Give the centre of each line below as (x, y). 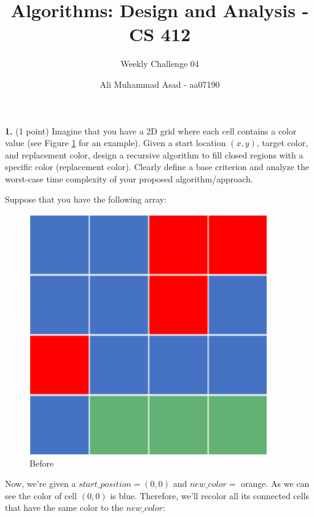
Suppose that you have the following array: (86, 199)
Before (42, 463)
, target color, (282, 143)
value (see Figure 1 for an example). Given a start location (116, 143)
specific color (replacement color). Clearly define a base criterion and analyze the (157, 167)
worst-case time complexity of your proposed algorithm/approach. (129, 178)
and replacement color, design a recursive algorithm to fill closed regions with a (154, 154)
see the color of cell (41, 495)
